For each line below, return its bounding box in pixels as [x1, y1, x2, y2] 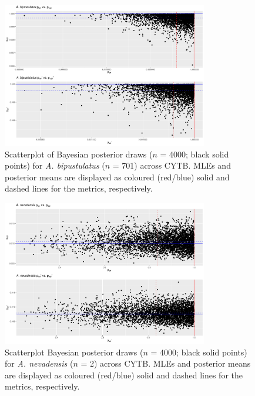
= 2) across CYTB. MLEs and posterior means [80, 357, 251, 370]
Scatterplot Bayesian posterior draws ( [5, 345, 143, 358]
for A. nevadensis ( [5, 357, 73, 370]
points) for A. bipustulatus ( [5, 159, 105, 172]
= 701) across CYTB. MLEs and [112, 159, 231, 172]
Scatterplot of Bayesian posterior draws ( [5, 147, 153, 160]
